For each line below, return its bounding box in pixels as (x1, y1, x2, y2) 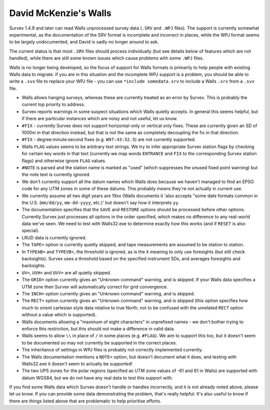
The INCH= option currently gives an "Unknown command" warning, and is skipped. (21, 291, 195, 296)
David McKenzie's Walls (9, 8, 112, 19)
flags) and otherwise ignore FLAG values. (21, 158, 106, 164)
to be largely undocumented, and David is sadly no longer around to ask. (9, 39, 159, 45)
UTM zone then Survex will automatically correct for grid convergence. (21, 283, 168, 290)
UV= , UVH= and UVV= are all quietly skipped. (21, 269, 111, 275)
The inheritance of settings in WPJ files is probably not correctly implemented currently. (21, 347, 203, 353)
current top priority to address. (21, 102, 85, 108)
